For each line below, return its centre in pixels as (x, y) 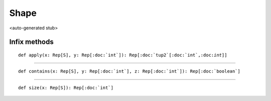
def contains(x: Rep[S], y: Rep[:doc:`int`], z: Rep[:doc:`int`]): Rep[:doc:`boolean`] (129, 71)
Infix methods (31, 42)
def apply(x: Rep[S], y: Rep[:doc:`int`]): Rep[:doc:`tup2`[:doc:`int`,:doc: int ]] (123, 55)
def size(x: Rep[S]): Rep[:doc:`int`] (66, 88)
